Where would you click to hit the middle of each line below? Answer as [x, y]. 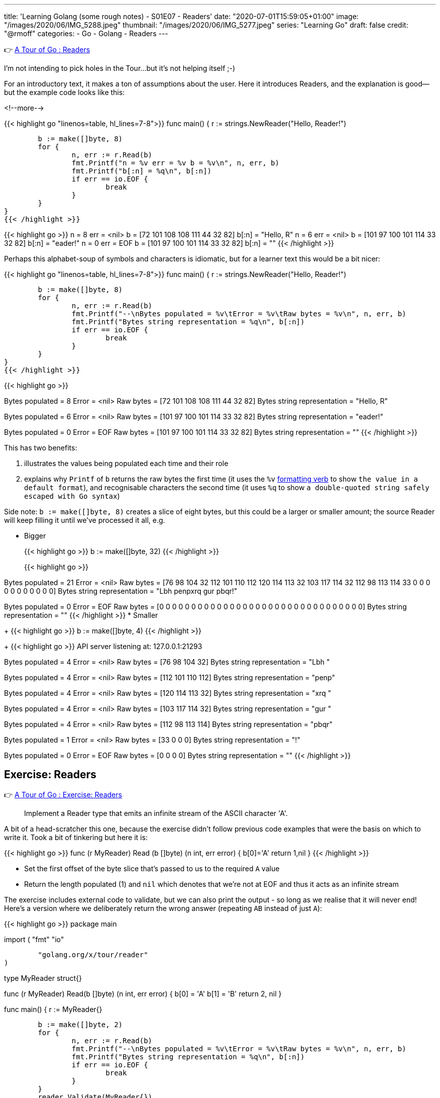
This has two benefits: [41, 448]
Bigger [35, 536]
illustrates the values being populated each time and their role [126, 463]
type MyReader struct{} [43, 978]
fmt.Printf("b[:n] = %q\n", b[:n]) [142, 171]
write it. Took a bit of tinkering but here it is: [76, 837]
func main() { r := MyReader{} [53, 1009]
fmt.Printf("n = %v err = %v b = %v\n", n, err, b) [175, 163]
